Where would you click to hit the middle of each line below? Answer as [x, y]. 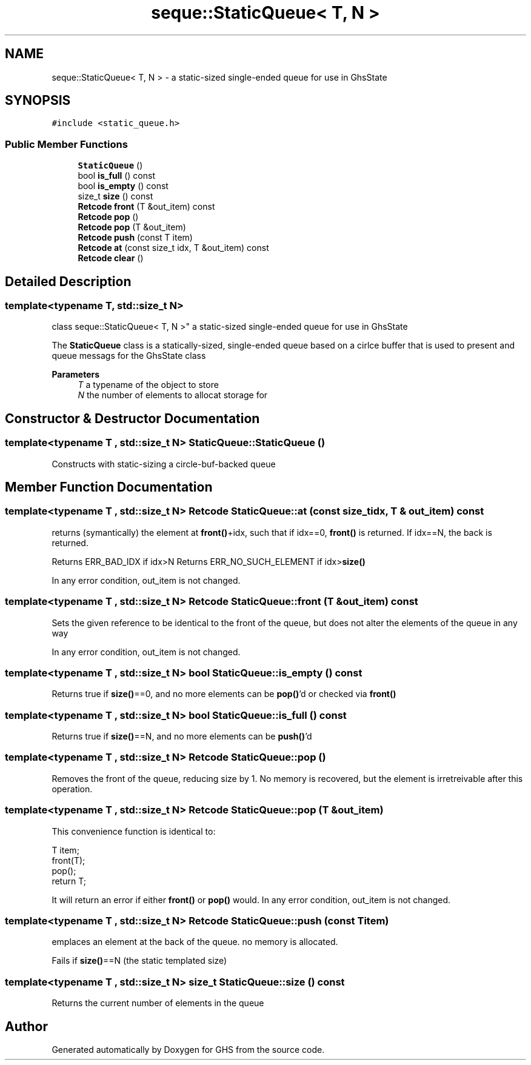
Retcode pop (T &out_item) [132, 227]
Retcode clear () [111, 258]
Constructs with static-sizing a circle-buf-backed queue [164, 464]
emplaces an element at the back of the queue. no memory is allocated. [195, 942]
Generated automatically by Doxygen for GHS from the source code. [188, 1049]
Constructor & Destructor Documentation [132, 418]
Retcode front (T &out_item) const [146, 207]
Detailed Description [68, 281]
